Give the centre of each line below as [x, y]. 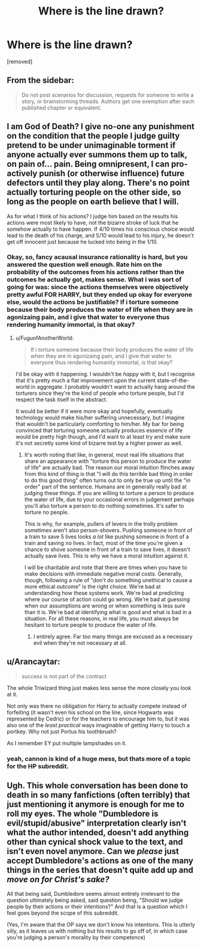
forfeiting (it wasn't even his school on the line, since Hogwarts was [90, 712]
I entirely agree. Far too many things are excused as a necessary [113, 636]
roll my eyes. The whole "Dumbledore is [83, 813]
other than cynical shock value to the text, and [95, 842]
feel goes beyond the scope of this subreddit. [63, 913]
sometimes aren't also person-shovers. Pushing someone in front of [108, 530]
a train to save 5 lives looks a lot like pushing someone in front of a [106, 537]
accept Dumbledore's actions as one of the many [100, 860]
